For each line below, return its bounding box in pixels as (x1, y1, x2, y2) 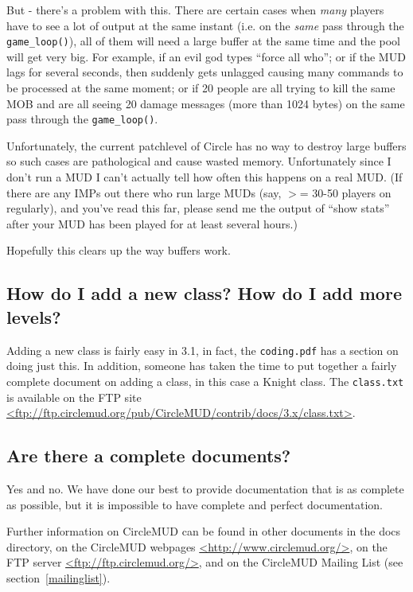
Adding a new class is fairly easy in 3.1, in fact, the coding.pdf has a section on (6, 341, 399, 358)
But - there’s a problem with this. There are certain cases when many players (6, 2, 384, 18)
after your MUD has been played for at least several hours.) (6, 215, 298, 232)
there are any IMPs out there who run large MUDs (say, (6, 184, 282, 201)
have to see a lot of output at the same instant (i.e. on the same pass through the (6, 17, 404, 33)
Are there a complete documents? (6, 443, 291, 468)
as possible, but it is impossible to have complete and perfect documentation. (6, 496, 383, 512)
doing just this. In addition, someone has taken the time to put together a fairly (6, 357, 397, 374)
